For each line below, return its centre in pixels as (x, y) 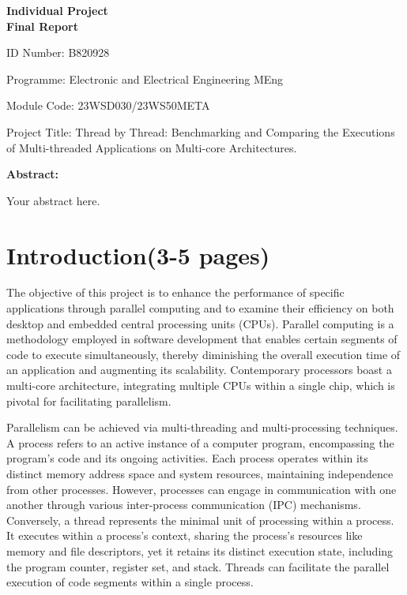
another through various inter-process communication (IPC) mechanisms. (184, 505)
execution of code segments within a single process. (130, 582)
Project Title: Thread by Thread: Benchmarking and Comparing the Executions (201, 131)
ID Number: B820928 (58, 52)
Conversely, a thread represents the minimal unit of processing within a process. (200, 520)
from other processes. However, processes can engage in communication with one (202, 489)
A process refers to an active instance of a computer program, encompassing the (200, 442)
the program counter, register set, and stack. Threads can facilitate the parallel (198, 566)
